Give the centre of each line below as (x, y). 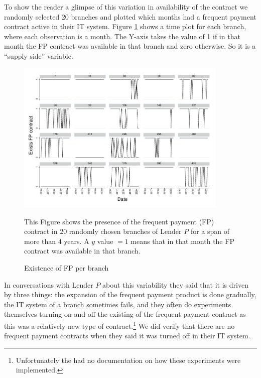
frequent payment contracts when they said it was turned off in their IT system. (127, 336)
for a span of (210, 231)
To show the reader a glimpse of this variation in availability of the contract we (126, 7)
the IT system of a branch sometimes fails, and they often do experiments (118, 304)
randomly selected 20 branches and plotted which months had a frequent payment (130, 16)
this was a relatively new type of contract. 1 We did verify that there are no (119, 325)
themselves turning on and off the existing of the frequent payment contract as (125, 314)
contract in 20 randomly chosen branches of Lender (103, 231)
